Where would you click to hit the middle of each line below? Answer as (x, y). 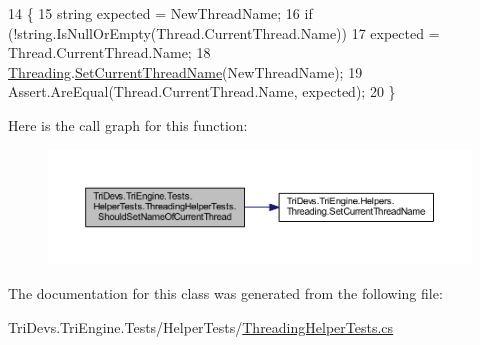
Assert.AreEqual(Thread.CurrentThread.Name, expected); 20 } (202, 91)
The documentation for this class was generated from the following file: (225, 292)
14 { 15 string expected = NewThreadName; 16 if (160, 13)
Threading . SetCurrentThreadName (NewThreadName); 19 (185, 71)
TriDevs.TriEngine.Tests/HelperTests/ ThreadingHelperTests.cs (201, 326)
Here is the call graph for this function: (128, 124)
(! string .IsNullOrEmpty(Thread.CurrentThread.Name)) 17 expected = (224, 32)
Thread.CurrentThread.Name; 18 (109, 52)
